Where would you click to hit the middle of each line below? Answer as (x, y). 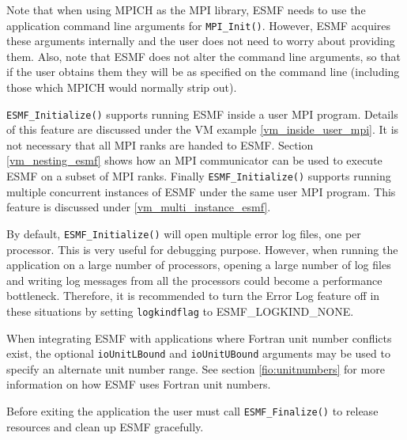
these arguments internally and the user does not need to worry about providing (201, 41)
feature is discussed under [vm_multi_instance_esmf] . (139, 207)
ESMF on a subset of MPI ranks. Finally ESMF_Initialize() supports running (199, 176)
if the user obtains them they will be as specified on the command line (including (203, 72)
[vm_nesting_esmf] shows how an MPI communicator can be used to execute (194, 160)
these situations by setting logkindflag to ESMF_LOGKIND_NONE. (180, 311)
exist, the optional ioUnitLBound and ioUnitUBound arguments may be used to (198, 353)
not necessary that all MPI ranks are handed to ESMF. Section (160, 144)
